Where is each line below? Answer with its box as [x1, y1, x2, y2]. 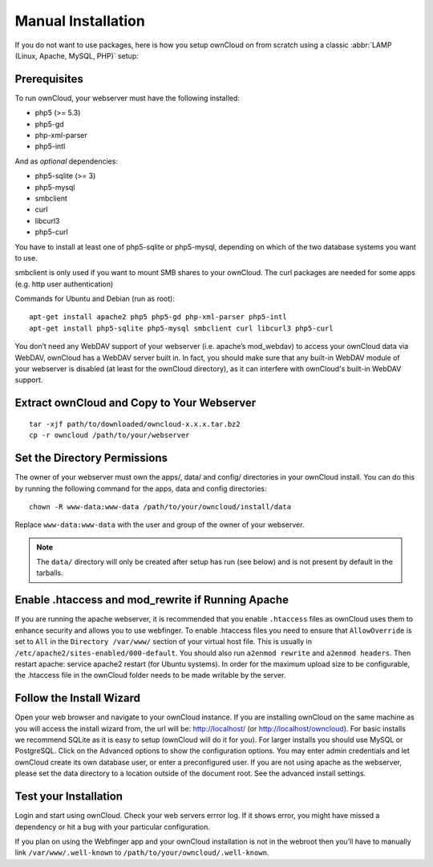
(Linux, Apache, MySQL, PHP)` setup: [14, 51, 140, 60]
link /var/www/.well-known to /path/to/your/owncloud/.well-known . [14, 848, 269, 857]
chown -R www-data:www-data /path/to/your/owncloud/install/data [29, 502, 292, 511]
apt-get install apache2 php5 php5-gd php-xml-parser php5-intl [29, 313, 288, 322]
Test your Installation [14, 790, 123, 804]
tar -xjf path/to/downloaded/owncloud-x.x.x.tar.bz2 [29, 419, 241, 428]
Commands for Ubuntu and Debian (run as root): [14, 294, 176, 304]
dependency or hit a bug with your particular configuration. [14, 822, 211, 832]
